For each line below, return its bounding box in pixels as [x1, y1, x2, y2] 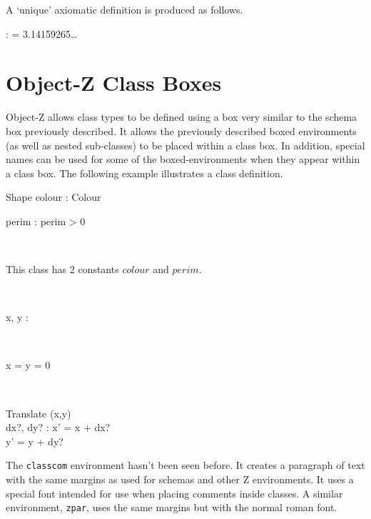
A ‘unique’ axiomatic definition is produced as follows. [6, 2, 243, 16]
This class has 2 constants [6, 262, 119, 277]
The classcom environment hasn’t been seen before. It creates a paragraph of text [6, 458, 365, 473]
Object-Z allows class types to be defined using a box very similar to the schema [6, 109, 357, 124]
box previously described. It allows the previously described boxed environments [6, 123, 357, 138]
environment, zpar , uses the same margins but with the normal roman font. [6, 500, 337, 515]
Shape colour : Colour [6, 189, 101, 204]
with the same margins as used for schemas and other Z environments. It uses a [6, 472, 354, 487]
